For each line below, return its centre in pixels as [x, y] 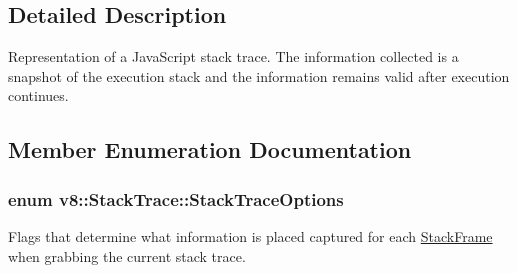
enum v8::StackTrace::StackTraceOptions [176, 198]
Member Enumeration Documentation [210, 149]
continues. [38, 95]
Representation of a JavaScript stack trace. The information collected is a [233, 56]
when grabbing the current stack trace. [127, 255]
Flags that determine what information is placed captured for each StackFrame [250, 235]
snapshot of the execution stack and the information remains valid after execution [259, 75]
